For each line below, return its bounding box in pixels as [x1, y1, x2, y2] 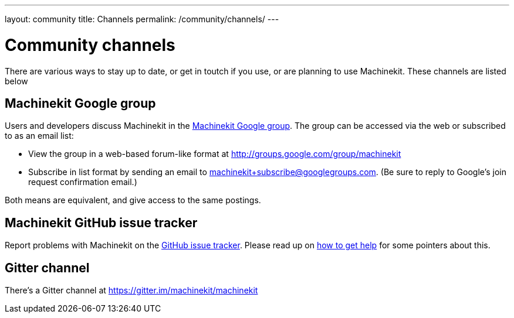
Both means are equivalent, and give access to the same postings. [5, 195, 261, 206]
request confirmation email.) [28, 177, 137, 187]
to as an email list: [5, 131, 74, 141]
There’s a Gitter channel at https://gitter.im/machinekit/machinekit [5, 285, 258, 296]
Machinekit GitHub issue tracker [5, 215, 198, 230]
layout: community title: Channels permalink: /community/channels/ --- [5, 14, 279, 24]
